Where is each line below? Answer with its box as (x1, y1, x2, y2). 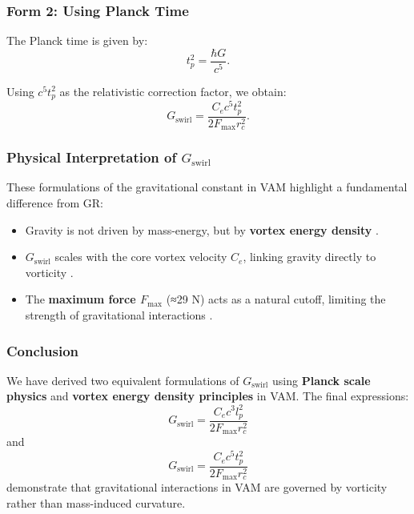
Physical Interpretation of (6, 147, 177, 167)
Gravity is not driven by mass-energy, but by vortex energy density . (25, 221, 379, 238)
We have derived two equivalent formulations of (6, 371, 239, 388)
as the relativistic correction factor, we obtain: (59, 82, 287, 99)
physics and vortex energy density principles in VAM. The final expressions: (6, 388, 409, 404)
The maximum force (25, 291, 136, 307)
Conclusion (6, 340, 78, 360)
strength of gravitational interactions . (25, 307, 213, 323)
